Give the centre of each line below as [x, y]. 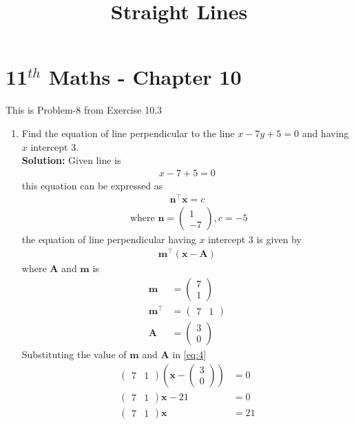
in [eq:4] [189, 354]
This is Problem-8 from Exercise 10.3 [84, 110]
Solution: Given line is [71, 160]
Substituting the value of [74, 354]
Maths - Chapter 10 [145, 77]
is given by [279, 239]
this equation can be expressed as [92, 185]
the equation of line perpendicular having [109, 239]
